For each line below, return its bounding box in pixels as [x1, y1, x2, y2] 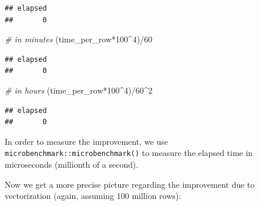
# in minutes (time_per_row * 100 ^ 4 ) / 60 [5, 33, 153, 45]
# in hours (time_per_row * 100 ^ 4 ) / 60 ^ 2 [5, 84, 153, 96]
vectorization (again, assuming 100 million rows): [5, 190, 181, 202]
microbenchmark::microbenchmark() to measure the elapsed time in [5, 147, 253, 159]
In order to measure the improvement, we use [5, 135, 168, 147]
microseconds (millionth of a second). [5, 158, 139, 170]
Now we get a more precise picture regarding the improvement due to [5, 178, 255, 190]
